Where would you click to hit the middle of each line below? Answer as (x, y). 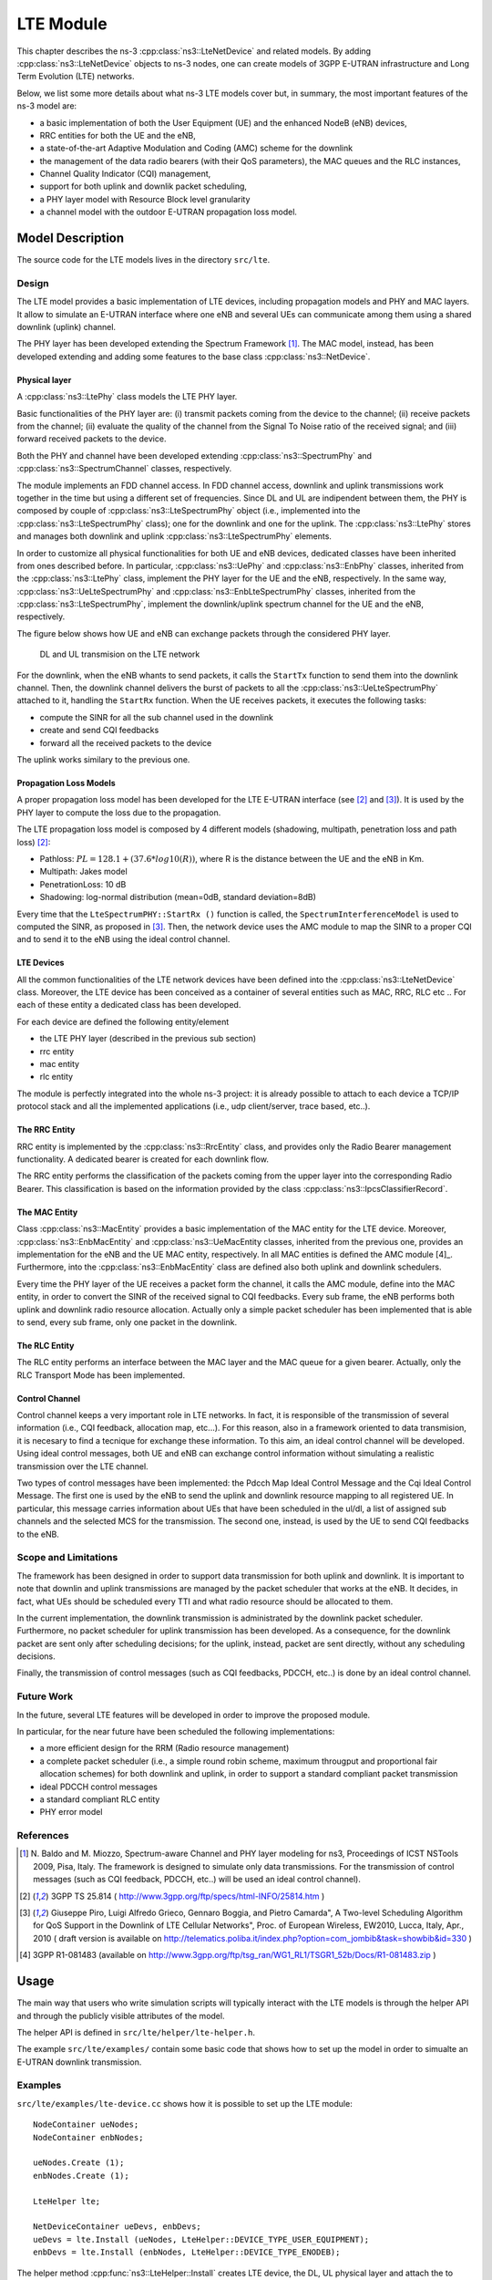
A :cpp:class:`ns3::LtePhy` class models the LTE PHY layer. (127, 397)
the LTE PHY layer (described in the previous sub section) (148, 1039)
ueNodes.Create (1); (79, 2163)
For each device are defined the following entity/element (123, 1021)
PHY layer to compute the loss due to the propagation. (119, 813)
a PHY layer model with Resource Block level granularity (145, 199)
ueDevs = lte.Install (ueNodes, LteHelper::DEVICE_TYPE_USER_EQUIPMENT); (201, 2239)
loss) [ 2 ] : (34, 842)
